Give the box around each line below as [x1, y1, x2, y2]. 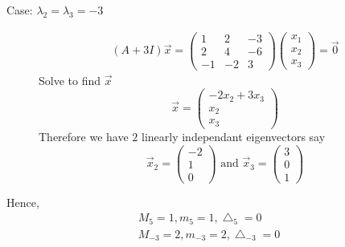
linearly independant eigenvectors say [141, 128, 326, 144]
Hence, [6, 193, 39, 210]
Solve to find [39, 71, 101, 88]
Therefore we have [39, 128, 129, 144]
